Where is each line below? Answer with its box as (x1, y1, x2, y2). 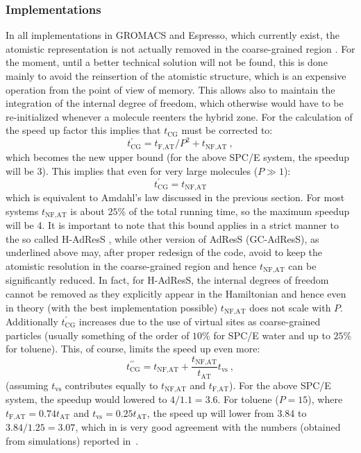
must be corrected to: (181, 123, 273, 137)
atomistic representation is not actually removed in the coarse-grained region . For (6, 41, 355, 55)
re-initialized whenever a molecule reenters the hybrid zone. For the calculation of (6, 109, 353, 123)
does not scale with (249, 300, 331, 314)
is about (70, 203, 105, 218)
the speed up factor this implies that (6, 123, 161, 137)
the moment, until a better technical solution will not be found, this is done (6, 55, 328, 69)
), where (308, 392, 343, 407)
